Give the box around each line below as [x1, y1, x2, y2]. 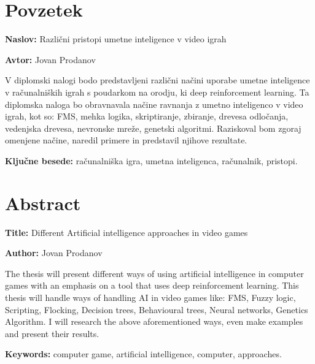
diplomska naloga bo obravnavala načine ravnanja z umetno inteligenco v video [5, 97, 303, 110]
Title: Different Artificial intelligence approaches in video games [5, 226, 248, 238]
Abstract [5, 190, 81, 215]
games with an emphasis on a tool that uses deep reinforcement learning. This [5, 279, 299, 292]
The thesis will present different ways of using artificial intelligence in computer [5, 267, 304, 279]
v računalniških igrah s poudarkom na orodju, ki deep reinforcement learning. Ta [5, 85, 309, 98]
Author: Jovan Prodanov [5, 246, 103, 259]
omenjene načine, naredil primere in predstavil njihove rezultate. [5, 134, 247, 146]
